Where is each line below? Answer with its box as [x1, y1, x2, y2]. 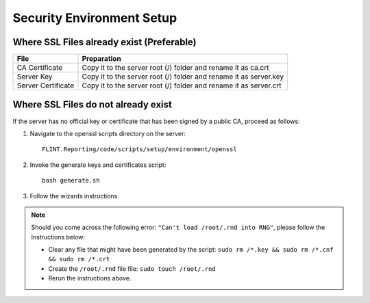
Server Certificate [16, 81, 75, 90]
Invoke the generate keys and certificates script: [29, 161, 166, 169]
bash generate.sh [42, 176, 100, 185]
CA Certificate [16, 63, 63, 73]
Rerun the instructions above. [48, 274, 132, 282]
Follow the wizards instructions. [29, 192, 119, 200]
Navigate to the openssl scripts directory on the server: [29, 129, 186, 137]
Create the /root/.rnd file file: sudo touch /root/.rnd [48, 264, 216, 273]
